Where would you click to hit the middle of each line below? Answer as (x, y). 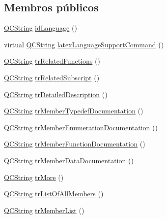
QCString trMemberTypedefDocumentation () (74, 111)
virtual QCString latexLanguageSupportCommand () (84, 44)
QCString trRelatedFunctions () (52, 61)
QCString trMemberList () (44, 210)
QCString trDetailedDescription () (56, 94)
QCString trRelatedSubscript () (52, 77)
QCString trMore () (34, 177)
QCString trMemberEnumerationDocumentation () (81, 127)
